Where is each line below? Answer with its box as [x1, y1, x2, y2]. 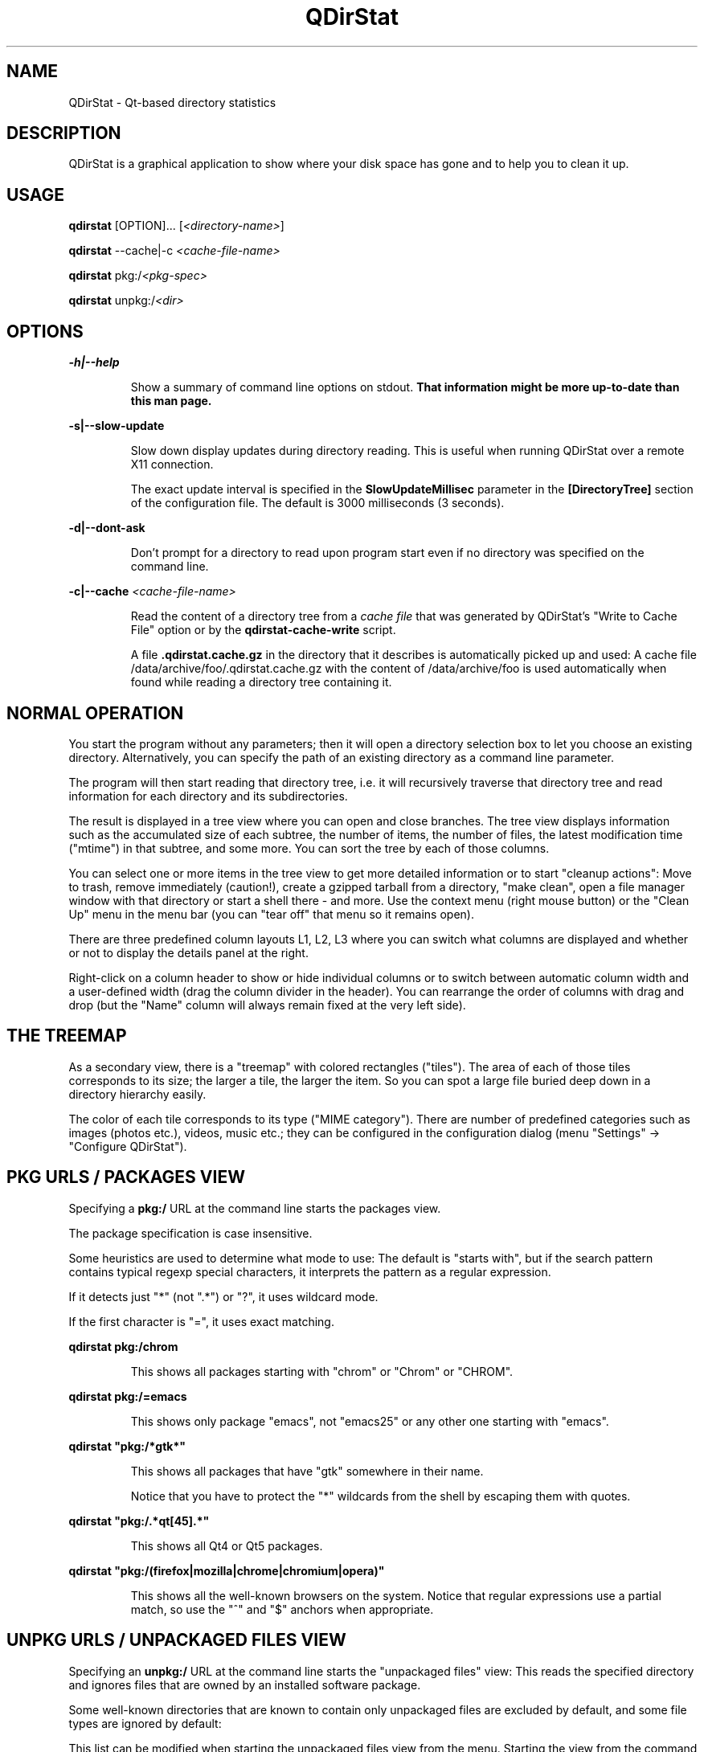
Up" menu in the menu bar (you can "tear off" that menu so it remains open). [68, 907, 474, 921]
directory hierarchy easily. [68, 1087, 207, 1101]
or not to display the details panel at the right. [68, 945, 309, 960]
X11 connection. [130, 457, 214, 472]
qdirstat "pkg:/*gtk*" [68, 1439, 186, 1453]
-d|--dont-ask [68, 521, 145, 535]
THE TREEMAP [6, 1025, 127, 1046]
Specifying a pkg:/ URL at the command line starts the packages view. [68, 1201, 441, 1215]
